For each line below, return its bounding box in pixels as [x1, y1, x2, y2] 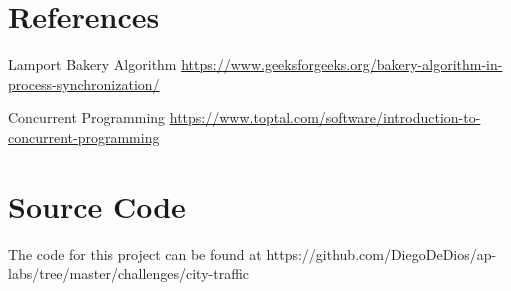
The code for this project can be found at [8, 243, 262, 264]
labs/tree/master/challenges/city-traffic [8, 263, 250, 284]
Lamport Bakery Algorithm [8, 54, 177, 75]
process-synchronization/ [8, 73, 160, 94]
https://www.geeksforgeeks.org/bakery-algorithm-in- [181, 54, 503, 75]
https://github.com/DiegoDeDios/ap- [266, 243, 497, 264]
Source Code [8, 185, 186, 226]
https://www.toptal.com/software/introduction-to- [169, 107, 481, 128]
